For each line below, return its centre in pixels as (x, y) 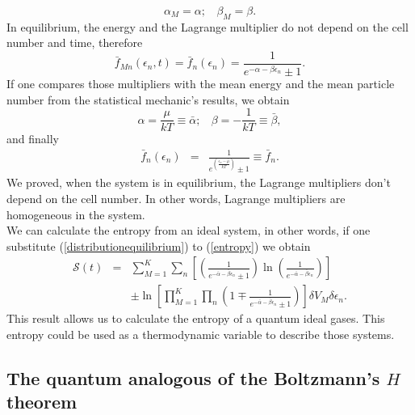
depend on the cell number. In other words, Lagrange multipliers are (176, 198)
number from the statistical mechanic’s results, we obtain (148, 99)
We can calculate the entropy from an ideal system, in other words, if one (189, 230)
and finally (33, 139)
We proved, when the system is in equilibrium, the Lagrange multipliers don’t (199, 182)
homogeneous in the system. (76, 214)
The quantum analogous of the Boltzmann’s (193, 377)
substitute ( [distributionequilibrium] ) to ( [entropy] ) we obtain (159, 246)
